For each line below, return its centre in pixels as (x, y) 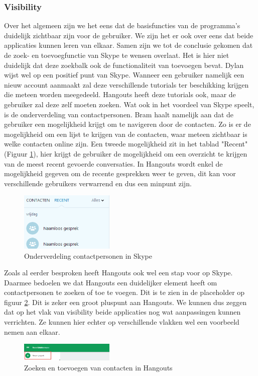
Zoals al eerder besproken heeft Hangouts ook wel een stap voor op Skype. (118, 273)
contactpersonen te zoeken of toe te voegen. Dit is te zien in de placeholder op (124, 292)
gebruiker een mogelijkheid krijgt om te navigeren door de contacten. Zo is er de (127, 124)
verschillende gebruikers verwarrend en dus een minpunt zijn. (98, 183)
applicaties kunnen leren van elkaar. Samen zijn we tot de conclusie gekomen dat (128, 45)
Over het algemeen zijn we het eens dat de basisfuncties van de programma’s (122, 25)
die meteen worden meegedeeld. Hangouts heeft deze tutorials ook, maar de (120, 94)
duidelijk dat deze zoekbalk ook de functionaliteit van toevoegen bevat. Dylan (124, 65)
